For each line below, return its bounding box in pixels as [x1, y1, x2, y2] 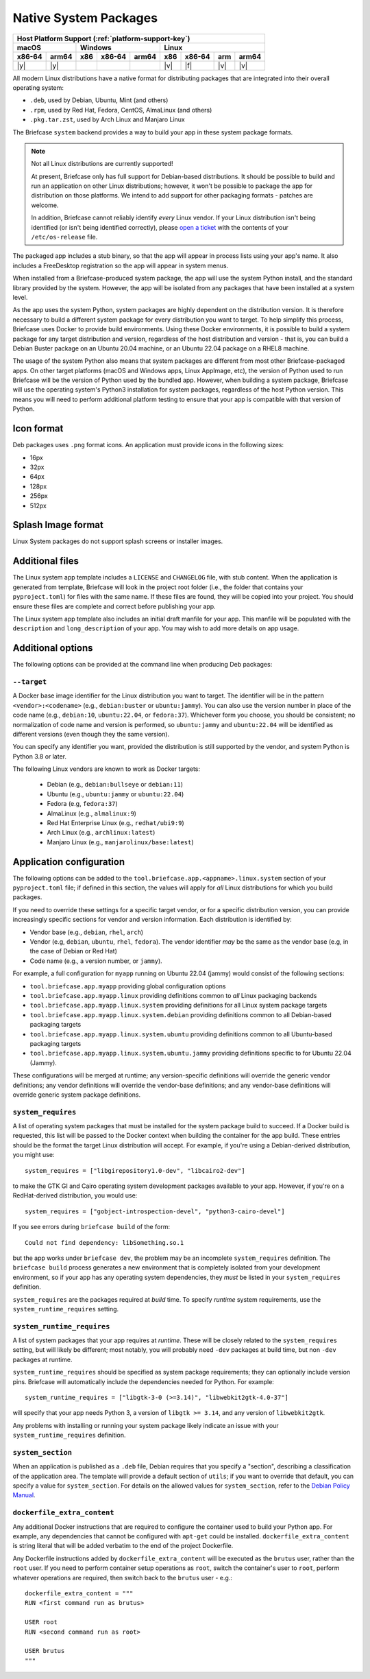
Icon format [12, 422, 64, 435]
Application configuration [12, 856, 125, 868]
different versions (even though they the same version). [12, 730, 170, 738]
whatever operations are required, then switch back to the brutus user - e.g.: [12, 1573, 233, 1582]
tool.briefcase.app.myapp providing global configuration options [29, 981, 226, 990]
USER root [25, 1619, 58, 1626]
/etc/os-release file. [31, 233, 98, 241]
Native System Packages [12, 10, 158, 25]
